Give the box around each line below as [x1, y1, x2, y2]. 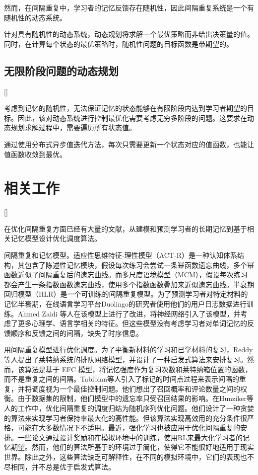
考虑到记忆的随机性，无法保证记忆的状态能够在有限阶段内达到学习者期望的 [4, 103, 247, 113]
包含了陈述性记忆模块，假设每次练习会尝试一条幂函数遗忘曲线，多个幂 [24, 259, 254, 270]
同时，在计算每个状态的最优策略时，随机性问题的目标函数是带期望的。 [4, 38, 233, 49]
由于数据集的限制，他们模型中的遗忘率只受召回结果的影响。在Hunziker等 [17, 393, 254, 403]
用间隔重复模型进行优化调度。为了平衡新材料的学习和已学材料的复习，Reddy [4, 344, 253, 355]
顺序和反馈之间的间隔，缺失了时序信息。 [10, 327, 143, 338]
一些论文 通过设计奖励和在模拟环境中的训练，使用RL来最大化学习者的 [17, 432, 243, 442]
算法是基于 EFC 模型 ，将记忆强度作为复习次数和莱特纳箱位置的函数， [24, 364, 252, 374]
